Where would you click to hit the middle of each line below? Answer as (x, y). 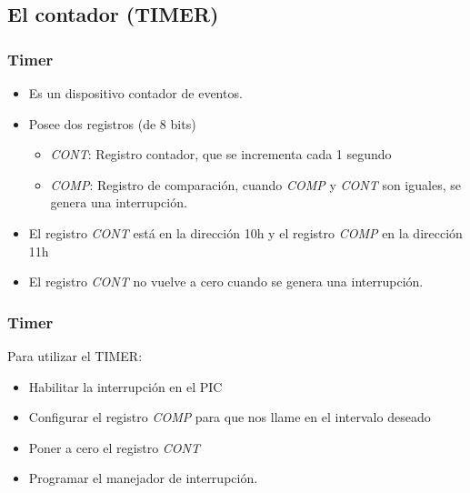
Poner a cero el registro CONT (115, 447)
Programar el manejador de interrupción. (143, 478)
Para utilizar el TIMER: (75, 355)
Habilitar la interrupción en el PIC (125, 386)
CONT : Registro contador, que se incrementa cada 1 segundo (221, 154)
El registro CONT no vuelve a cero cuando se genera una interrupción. (226, 282)
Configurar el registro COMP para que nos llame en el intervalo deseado (230, 417)
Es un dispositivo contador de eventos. (135, 93)
